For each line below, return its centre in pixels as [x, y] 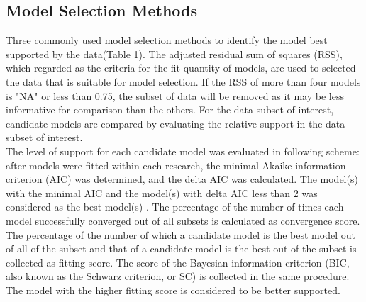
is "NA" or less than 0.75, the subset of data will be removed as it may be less [175, 95]
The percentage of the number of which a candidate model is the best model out [181, 234]
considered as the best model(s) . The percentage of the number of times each [175, 207]
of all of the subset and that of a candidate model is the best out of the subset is [181, 248]
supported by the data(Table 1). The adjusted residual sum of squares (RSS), [174, 54]
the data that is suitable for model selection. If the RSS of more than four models [183, 81]
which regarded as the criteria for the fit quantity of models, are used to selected [181, 68]
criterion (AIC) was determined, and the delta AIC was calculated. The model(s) [182, 179]
